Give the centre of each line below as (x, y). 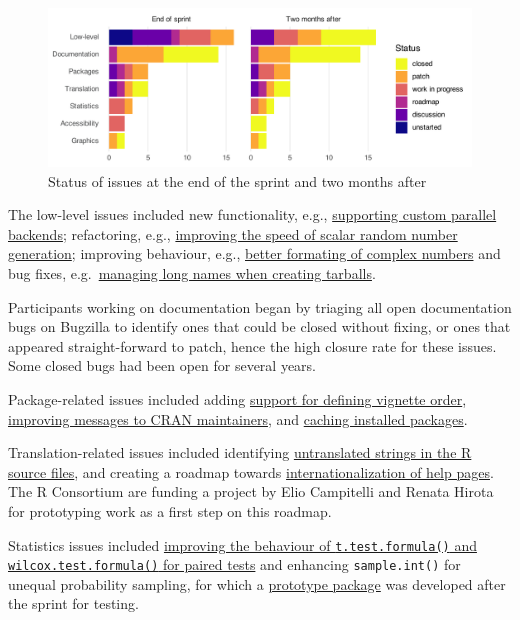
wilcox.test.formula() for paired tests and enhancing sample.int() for (234, 564)
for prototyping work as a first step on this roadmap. (170, 510)
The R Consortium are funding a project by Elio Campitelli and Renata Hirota (251, 491)
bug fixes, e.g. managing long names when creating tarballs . (192, 272)
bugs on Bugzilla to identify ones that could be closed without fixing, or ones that (259, 326)
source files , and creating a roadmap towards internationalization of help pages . (251, 471)
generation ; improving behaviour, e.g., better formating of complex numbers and (254, 253)
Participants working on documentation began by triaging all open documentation (260, 306)
